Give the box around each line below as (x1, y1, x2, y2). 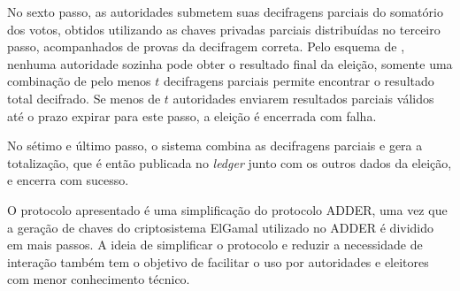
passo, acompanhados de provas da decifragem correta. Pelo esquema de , (7, 37, 405, 56)
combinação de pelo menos (7, 72, 151, 90)
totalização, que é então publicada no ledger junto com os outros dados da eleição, (7, 153, 452, 172)
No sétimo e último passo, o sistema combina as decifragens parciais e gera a (7, 136, 423, 155)
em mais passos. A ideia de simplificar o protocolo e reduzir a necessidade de (7, 235, 423, 254)
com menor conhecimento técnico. (7, 270, 190, 288)
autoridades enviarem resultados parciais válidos (172, 88, 434, 107)
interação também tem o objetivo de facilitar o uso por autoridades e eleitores (7, 252, 429, 271)
